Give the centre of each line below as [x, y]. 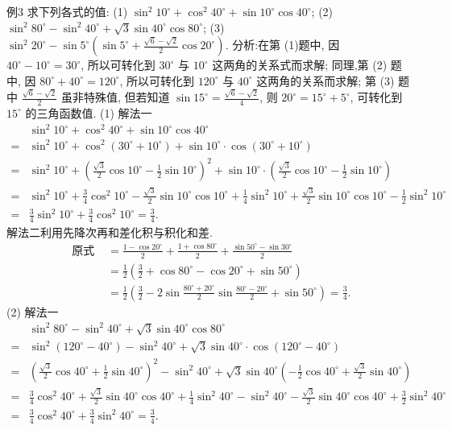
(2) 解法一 [33, 311]
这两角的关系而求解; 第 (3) [326, 80]
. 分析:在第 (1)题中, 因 [282, 45]
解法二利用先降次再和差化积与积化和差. [110, 232]
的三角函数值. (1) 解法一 [89, 112]
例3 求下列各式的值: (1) [67, 11]
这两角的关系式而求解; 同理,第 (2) [300, 65]
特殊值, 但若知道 [126, 97]
